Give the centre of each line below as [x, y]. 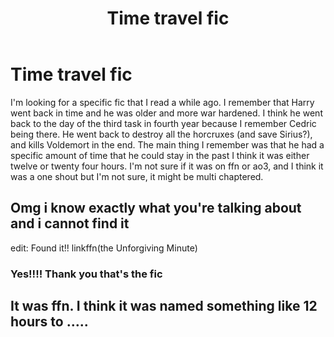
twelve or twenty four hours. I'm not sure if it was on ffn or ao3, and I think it [167, 166]
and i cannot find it [70, 223]
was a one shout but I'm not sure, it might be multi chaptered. [137, 176]
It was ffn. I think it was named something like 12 [164, 306]
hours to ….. [49, 322]
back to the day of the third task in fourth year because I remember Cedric [163, 123]
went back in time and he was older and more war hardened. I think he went [166, 113]
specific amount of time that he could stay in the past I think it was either [160, 155]
